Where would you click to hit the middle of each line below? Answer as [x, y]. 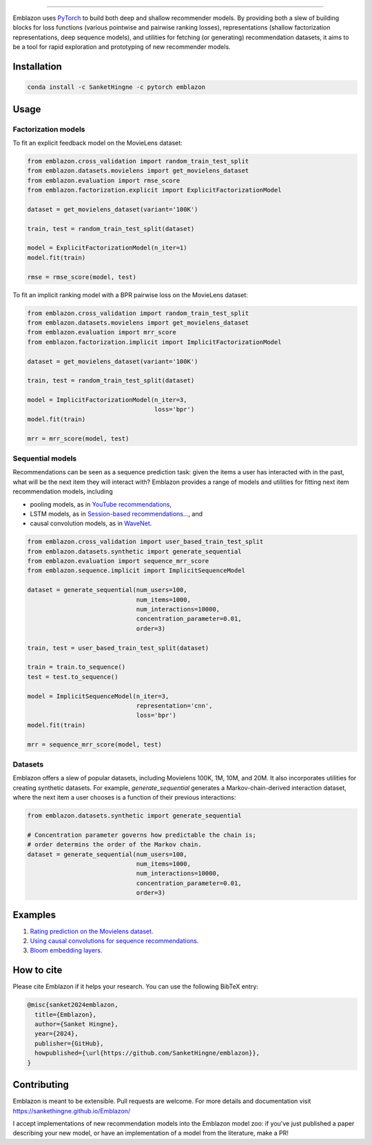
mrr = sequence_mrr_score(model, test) [94, 744]
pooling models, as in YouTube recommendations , [101, 504]
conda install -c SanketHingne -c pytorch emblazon [116, 87]
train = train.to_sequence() [76, 667]
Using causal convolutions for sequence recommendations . [114, 941]
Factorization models [49, 129]
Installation [37, 67]
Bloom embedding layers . [66, 951]
